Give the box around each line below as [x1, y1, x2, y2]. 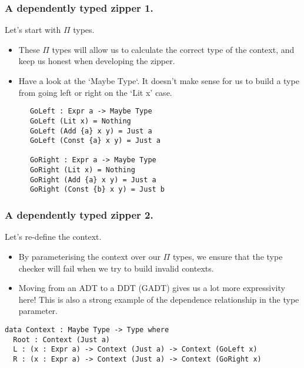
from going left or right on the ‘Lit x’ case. [18, 86, 172, 98]
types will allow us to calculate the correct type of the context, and [52, 43, 295, 55]
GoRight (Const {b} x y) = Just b [29, 185, 165, 194]
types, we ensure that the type [172, 250, 283, 262]
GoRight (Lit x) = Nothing [29, 166, 135, 175]
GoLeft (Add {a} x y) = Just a [29, 126, 152, 135]
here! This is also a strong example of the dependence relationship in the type [18, 293, 299, 305]
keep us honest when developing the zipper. [18, 55, 175, 67]
